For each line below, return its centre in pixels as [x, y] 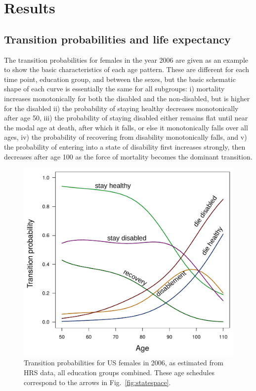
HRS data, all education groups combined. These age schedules [119, 372]
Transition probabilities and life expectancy [117, 39]
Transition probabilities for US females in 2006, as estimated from [124, 363]
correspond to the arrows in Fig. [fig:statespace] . [97, 382]
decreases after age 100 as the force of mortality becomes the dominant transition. [128, 156]
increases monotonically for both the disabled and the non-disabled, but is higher [127, 98]
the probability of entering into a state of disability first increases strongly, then [125, 146]
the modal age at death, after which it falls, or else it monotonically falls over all [126, 127]
